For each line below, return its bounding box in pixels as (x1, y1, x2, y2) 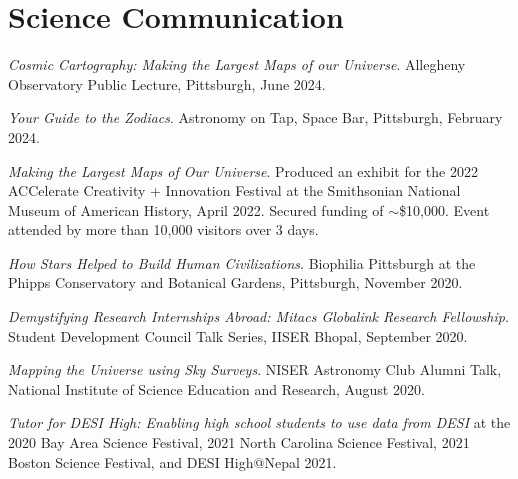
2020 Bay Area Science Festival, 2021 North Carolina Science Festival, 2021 (8, 432, 470, 453)
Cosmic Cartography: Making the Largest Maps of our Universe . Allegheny (8, 54, 466, 75)
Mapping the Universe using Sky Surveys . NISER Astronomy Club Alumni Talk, (8, 359, 502, 380)
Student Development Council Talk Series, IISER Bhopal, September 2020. (8, 325, 468, 346)
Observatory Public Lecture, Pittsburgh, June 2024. (8, 73, 326, 94)
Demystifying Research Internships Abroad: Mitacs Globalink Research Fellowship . (8, 306, 509, 327)
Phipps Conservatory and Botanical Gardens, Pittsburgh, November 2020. (8, 272, 463, 293)
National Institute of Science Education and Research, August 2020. (8, 378, 425, 399)
